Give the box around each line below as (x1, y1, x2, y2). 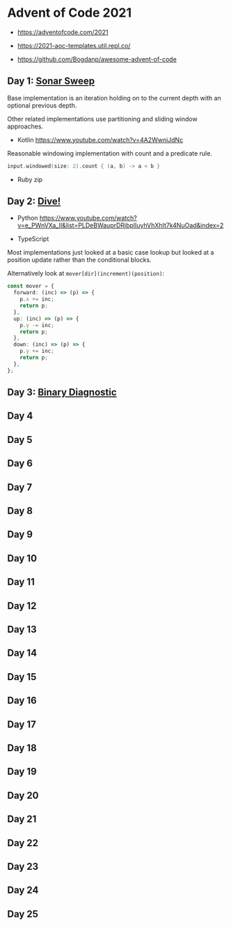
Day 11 (7, 576, 35, 588)
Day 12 (7, 600, 37, 612)
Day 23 (7, 860, 39, 873)
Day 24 (7, 884, 39, 896)
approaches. (7, 122, 44, 130)
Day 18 (7, 741, 37, 754)
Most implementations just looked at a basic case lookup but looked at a (7, 248, 214, 257)
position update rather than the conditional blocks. (7, 256, 152, 264)
